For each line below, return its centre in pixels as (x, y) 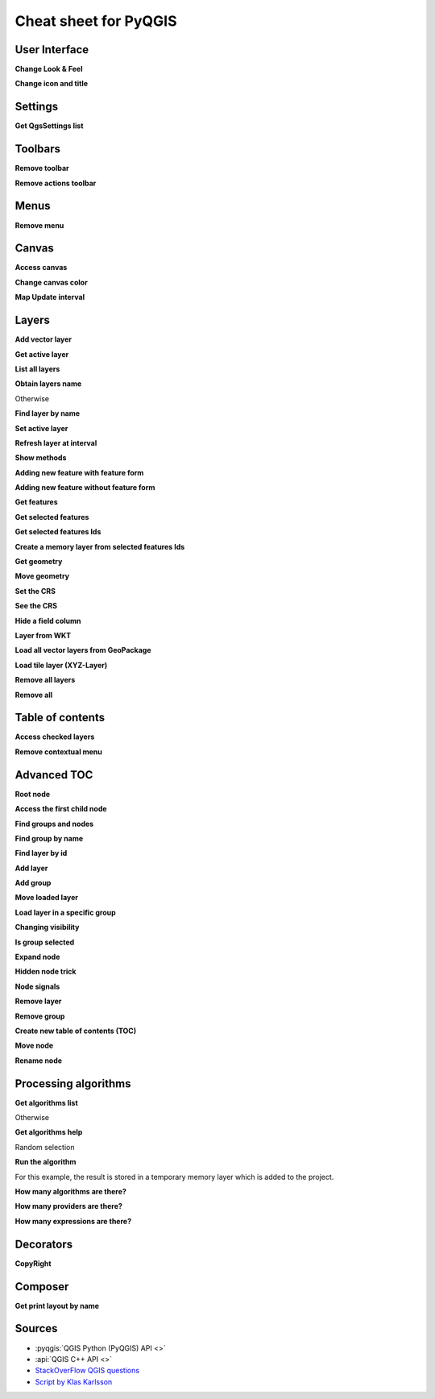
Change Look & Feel (49, 69)
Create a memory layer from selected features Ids (100, 546)
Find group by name (49, 838)
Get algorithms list (46, 1102)
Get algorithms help (49, 1132)
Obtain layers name (48, 384)
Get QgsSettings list (49, 126)
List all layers (37, 369)
